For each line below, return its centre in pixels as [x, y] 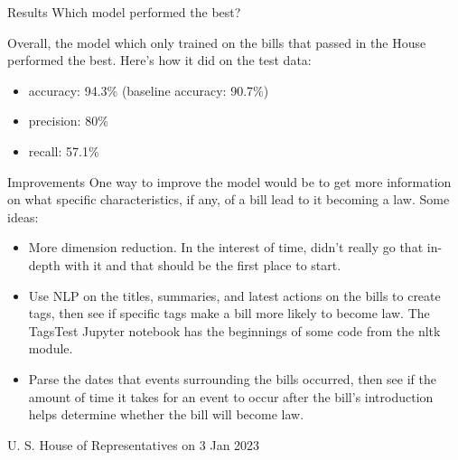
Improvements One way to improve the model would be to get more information [229, 181]
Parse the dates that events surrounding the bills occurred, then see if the [232, 378]
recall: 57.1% [64, 150]
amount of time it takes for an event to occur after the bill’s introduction [231, 396]
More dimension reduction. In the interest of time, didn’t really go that [226, 247]
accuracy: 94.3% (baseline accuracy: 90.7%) [149, 90]
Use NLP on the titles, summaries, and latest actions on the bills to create [234, 295]
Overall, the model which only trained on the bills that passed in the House [217, 42]
